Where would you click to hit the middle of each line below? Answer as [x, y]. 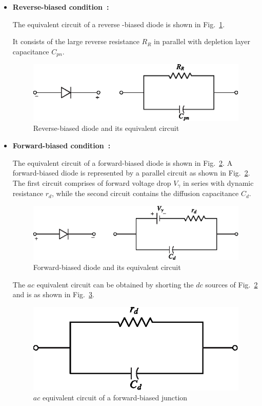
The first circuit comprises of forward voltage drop [92, 182]
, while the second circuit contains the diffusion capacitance [145, 193]
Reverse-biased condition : [61, 7]
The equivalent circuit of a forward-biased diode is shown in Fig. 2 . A [123, 162]
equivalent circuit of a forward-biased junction [115, 398]
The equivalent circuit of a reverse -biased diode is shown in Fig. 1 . [119, 24]
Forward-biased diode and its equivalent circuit [107, 267]
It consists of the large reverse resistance [76, 41]
